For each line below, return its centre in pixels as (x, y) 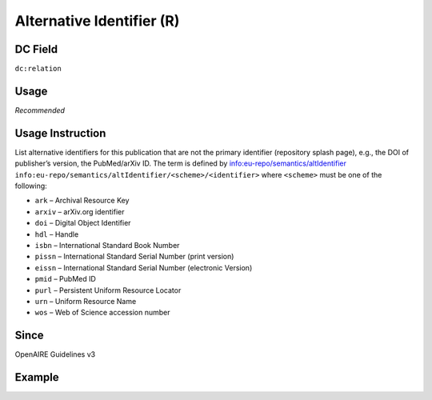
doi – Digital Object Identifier (83, 223)
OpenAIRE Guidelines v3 (55, 354)
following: (31, 186)
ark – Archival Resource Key (82, 201)
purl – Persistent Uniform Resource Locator (108, 290)
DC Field (36, 49)
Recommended (40, 110)
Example (37, 377)
